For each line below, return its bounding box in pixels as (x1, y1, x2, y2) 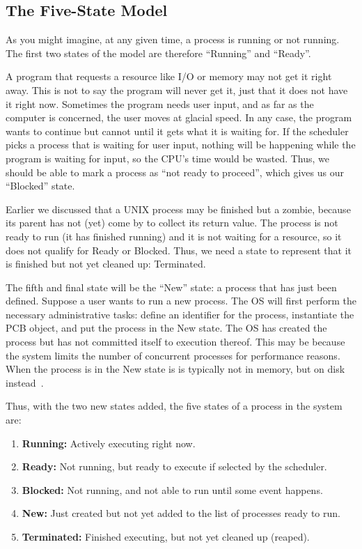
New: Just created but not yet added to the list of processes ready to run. (22, 506, 340, 520)
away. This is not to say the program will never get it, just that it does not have (6, 82, 348, 97)
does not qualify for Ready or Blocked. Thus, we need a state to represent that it (6, 242, 352, 257)
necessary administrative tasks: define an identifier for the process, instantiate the (6, 307, 354, 321)
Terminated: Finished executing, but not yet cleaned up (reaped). (22, 529, 310, 544)
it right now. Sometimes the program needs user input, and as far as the (6, 96, 314, 111)
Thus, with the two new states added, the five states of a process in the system (6, 399, 343, 413)
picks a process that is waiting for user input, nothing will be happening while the (6, 137, 356, 152)
